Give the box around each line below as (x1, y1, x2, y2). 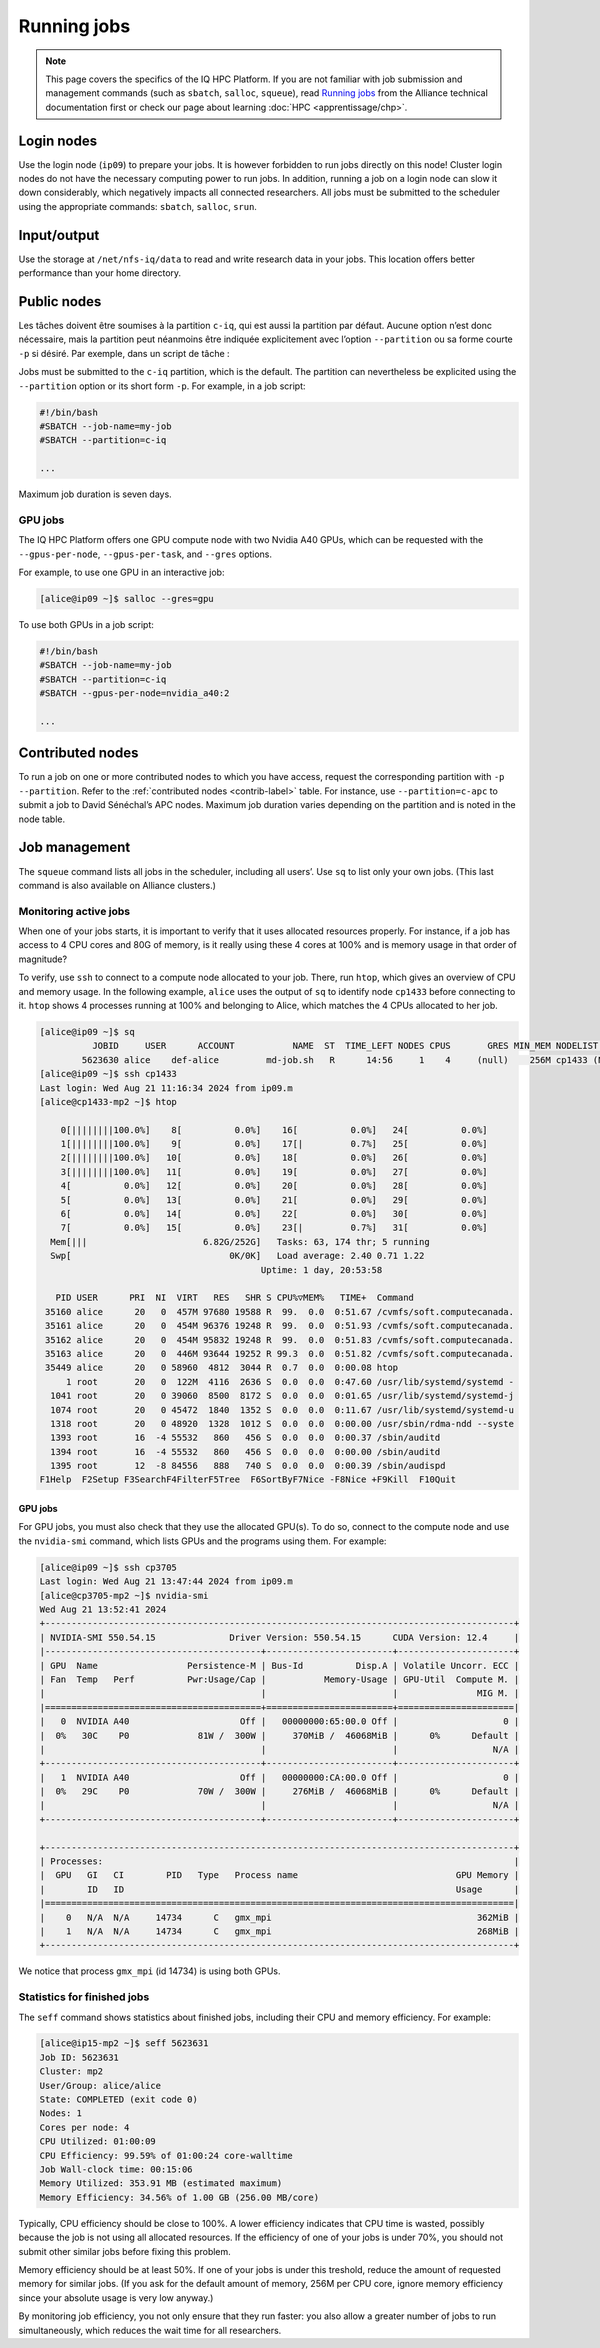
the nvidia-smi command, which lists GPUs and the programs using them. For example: (18, 1535, 387, 1547)
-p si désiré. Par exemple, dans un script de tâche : (18, 347, 230, 359)
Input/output (18, 226, 100, 244)
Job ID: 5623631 (39, 2051, 120, 2063)
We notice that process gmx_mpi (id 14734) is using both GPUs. (18, 1965, 281, 1977)
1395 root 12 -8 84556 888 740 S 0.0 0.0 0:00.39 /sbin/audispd (50, 1460, 446, 1472)
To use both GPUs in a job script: (18, 618, 155, 630)
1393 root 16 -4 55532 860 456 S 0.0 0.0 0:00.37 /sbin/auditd (50, 1432, 441, 1444)
